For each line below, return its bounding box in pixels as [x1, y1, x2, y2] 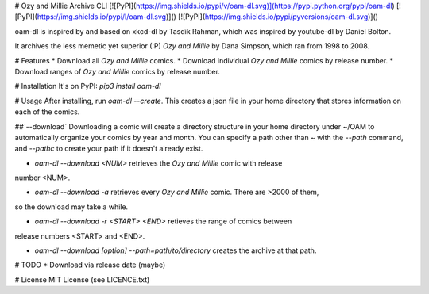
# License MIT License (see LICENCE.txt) [14, 274, 150, 284]
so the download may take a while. [14, 202, 129, 212]
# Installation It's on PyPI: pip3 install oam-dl [14, 82, 161, 91]
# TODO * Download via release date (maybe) [14, 260, 166, 269]
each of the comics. [14, 107, 80, 116]
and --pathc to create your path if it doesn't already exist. [14, 143, 203, 154]
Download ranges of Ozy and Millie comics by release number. [14, 67, 220, 76]
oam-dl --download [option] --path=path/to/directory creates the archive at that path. [34, 246, 317, 255]
